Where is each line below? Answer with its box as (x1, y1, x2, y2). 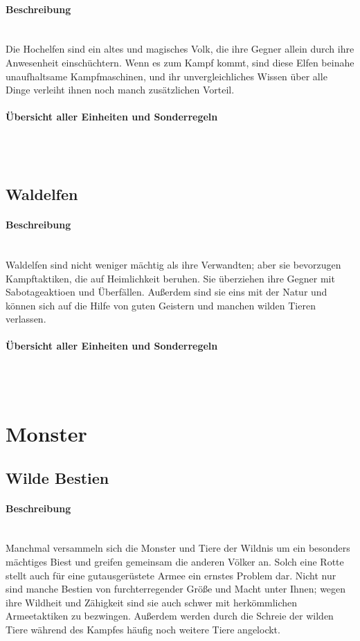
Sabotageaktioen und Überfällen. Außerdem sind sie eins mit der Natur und (6, 285, 327, 299)
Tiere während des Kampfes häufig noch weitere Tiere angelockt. (6, 622, 280, 636)
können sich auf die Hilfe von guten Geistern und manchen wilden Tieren (6, 298, 316, 312)
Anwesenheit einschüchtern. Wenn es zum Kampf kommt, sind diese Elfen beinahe (6, 55, 354, 69)
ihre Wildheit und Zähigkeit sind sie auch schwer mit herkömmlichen (6, 595, 298, 609)
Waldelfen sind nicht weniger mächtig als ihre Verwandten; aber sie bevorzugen (6, 257, 341, 271)
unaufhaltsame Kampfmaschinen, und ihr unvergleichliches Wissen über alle (6, 69, 327, 83)
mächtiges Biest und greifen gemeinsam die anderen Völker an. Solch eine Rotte (6, 554, 344, 569)
